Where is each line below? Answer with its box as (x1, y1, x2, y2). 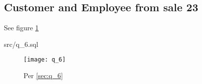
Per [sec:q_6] (24, 70, 63, 81)
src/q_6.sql (4, 39, 38, 49)
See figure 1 (4, 22, 39, 33)
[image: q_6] (24, 56, 66, 63)
